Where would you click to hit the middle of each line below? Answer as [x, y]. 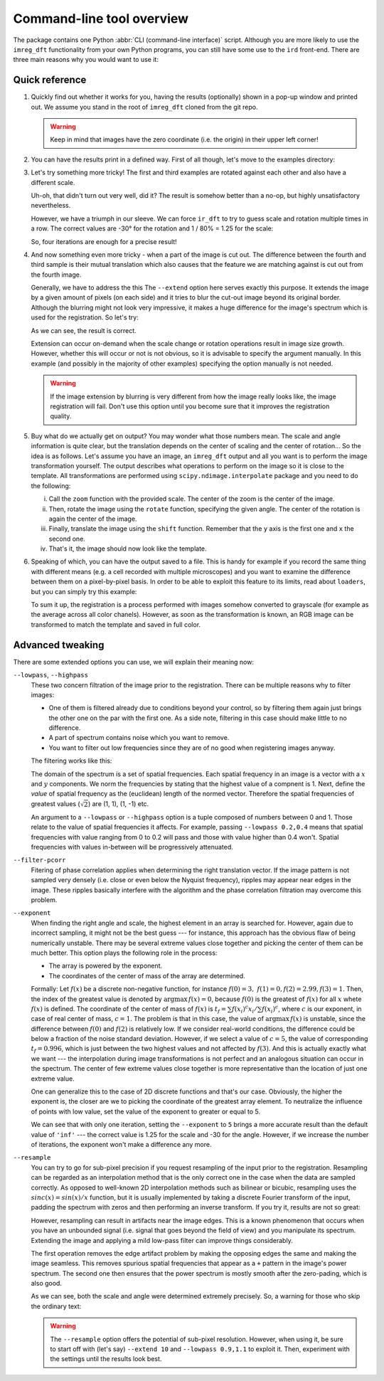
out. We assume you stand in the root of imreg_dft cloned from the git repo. [144, 107]
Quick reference [50, 80]
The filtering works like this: [71, 761]
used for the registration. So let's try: [85, 317]
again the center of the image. [93, 519]
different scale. [53, 182]
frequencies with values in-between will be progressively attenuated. [132, 847]
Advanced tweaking [59, 645]
